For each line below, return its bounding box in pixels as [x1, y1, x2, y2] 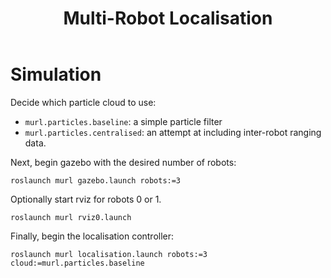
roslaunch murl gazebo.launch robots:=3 [10, 175, 182, 186]
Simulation [10, 63, 102, 86]
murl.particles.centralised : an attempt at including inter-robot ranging [24, 126, 322, 138]
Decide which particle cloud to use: [10, 96, 157, 108]
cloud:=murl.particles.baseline [10, 258, 145, 268]
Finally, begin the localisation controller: [10, 230, 175, 242]
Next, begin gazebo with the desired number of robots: [10, 156, 237, 168]
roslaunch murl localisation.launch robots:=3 [10, 249, 208, 259]
